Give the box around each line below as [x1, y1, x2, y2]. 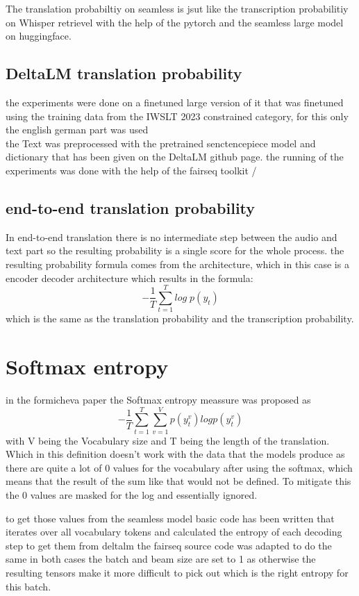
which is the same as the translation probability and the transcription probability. [6, 311, 354, 326]
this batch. [6, 579, 51, 593]
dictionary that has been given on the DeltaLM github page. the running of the [6, 149, 344, 164]
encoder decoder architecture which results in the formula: [6, 270, 253, 285]
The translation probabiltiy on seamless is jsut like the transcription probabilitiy [6, 1, 349, 15]
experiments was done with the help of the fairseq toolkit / [6, 163, 257, 177]
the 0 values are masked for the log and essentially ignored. [6, 488, 258, 502]
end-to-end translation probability [6, 197, 256, 218]
